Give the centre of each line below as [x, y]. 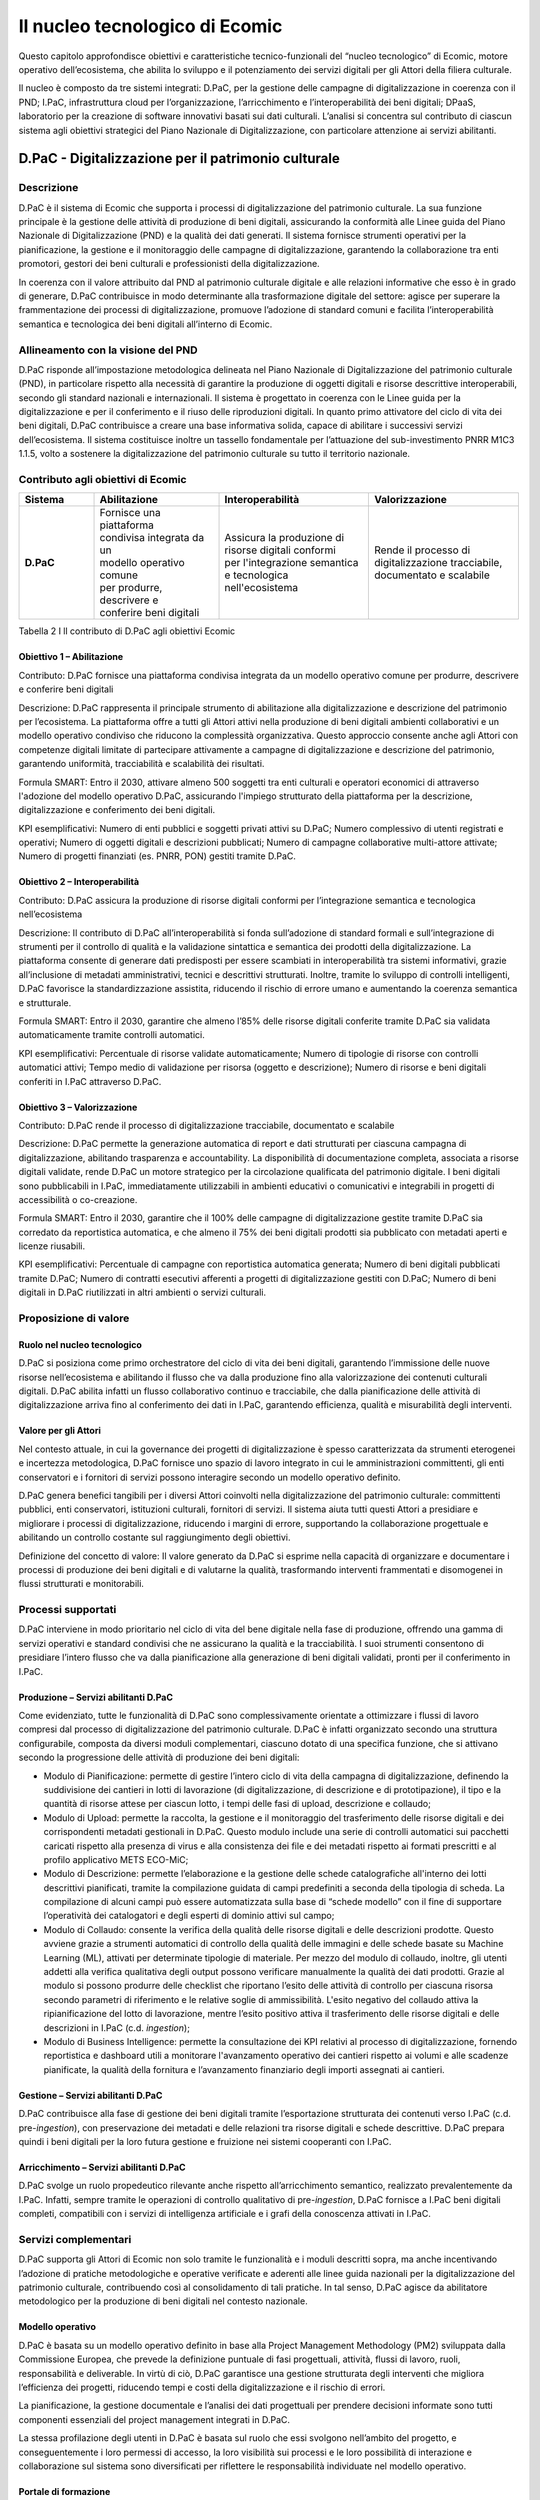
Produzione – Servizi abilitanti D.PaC [96, 1697]
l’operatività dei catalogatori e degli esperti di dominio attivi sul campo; [189, 1916]
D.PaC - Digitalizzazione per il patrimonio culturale [179, 158]
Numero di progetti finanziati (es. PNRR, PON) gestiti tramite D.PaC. [157, 856]
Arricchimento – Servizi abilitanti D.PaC [102, 2167]
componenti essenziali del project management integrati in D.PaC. [154, 2419]
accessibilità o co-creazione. [78, 1199]
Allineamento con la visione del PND [108, 350]
